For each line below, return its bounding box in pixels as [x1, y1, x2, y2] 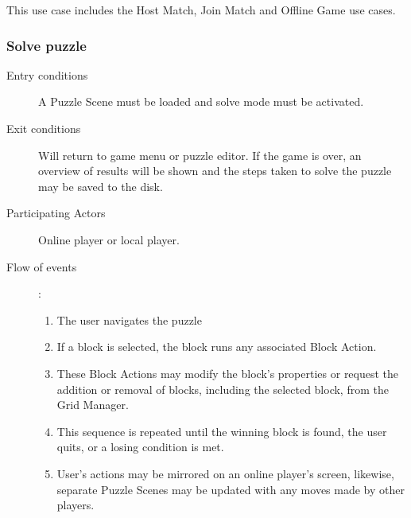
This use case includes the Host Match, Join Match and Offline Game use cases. [6, 2, 396, 18]
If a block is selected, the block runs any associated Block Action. [56, 338, 377, 355]
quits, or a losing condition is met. [56, 438, 224, 455]
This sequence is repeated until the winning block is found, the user [56, 423, 387, 439]
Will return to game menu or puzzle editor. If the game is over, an [38, 146, 362, 163]
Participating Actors [6, 204, 106, 221]
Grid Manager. [56, 396, 129, 413]
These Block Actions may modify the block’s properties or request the [56, 364, 399, 381]
